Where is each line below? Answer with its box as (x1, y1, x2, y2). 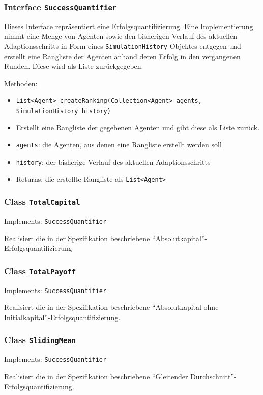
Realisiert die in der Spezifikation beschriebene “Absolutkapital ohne (4, 302, 219, 312)
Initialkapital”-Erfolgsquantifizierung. (4, 311, 121, 322)
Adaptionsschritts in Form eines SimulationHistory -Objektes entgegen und (4, 40, 241, 51)
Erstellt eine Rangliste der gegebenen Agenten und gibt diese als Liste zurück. (16, 122, 260, 133)
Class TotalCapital (4, 195, 80, 208)
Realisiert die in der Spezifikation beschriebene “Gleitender (4, 371, 188, 381)
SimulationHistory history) (16, 108, 111, 115)
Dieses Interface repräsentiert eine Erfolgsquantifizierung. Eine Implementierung (4, 20, 253, 31)
